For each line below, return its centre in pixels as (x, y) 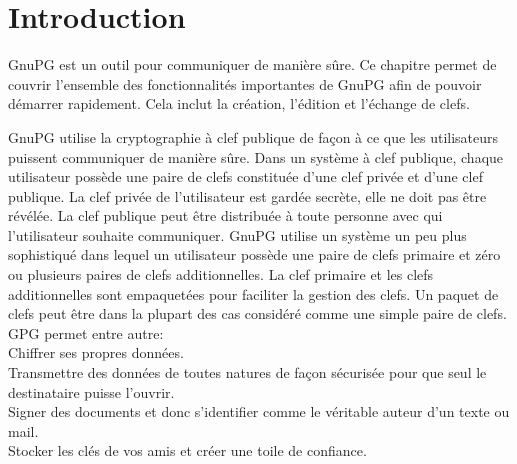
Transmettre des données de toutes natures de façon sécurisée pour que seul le (247, 372)
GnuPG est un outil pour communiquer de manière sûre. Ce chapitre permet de (252, 64)
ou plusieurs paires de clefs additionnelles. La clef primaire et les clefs (221, 274)
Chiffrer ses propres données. (96, 352)
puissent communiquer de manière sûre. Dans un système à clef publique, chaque (256, 156)
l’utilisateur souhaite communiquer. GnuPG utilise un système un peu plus (237, 234)
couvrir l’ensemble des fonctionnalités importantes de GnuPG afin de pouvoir (245, 83)
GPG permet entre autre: (86, 332)
